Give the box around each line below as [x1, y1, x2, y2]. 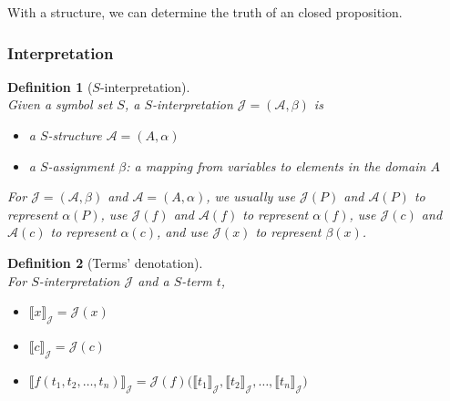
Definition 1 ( [7, 77, 93, 96]
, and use [156, 222, 209, 242]
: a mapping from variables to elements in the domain [126, 156, 426, 175]
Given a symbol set [7, 95, 113, 114]
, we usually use [206, 187, 295, 206]
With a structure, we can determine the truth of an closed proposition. [7, 3, 403, 21]
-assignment [47, 156, 115, 175]
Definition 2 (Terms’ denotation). [7, 252, 203, 272]
